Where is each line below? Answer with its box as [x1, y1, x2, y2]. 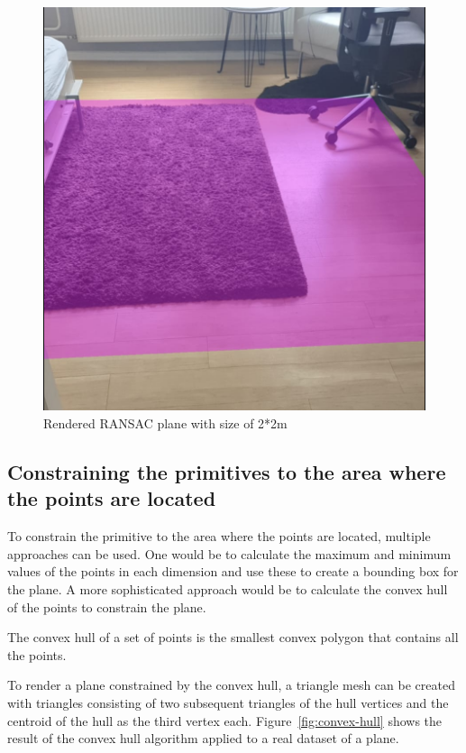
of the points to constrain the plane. [7, 597, 206, 616]
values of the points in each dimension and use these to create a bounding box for [7, 562, 459, 581]
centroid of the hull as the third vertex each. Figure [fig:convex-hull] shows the [7, 711, 443, 730]
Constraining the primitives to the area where [7, 458, 446, 486]
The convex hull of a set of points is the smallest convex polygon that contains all [7, 628, 459, 647]
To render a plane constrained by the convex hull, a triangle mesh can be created [7, 675, 455, 694]
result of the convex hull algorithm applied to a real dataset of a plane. [7, 729, 399, 748]
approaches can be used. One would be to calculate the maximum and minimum [7, 544, 452, 563]
